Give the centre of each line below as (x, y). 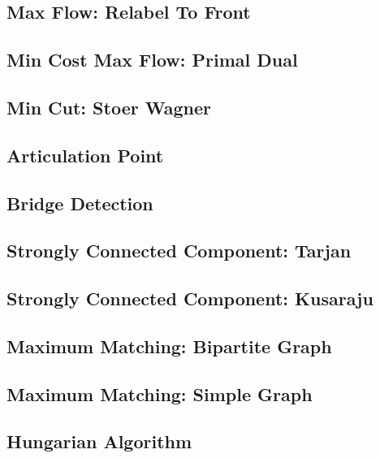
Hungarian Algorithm (99, 441)
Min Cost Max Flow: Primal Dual (152, 60)
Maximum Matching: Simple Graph (160, 393)
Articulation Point (85, 155)
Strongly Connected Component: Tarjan (179, 251)
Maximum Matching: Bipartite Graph (169, 346)
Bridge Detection (80, 203)
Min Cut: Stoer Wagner (109, 107)
